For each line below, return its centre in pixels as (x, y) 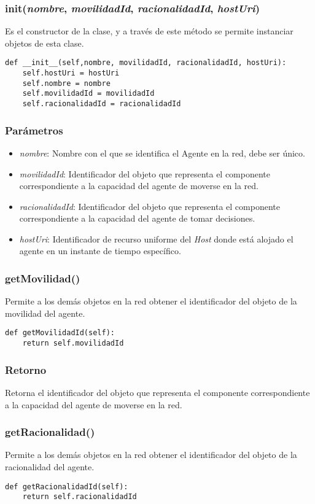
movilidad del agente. (45, 313)
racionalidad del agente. (50, 467)
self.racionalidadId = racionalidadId (102, 104)
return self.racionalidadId (80, 497)
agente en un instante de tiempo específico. (100, 251)
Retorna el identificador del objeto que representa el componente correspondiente (157, 392)
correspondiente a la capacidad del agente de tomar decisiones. (137, 218)
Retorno (26, 369)
